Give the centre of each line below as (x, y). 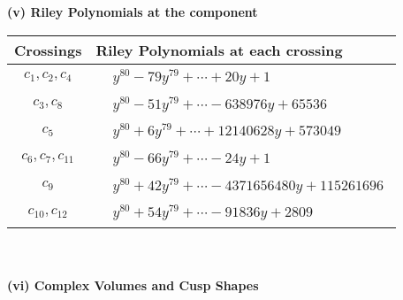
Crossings (48, 50)
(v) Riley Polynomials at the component (133, 12)
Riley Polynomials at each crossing (219, 50)
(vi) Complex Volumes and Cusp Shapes (133, 285)
